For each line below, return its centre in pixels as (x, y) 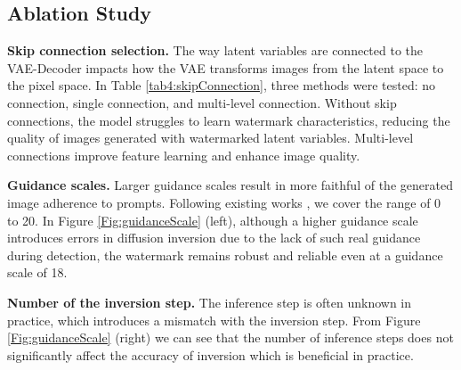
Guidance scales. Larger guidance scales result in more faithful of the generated (230, 185)
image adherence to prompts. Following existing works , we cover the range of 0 (224, 202)
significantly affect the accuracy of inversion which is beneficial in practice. (210, 354)
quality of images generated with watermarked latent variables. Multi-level (210, 138)
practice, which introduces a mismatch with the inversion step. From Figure (214, 320)
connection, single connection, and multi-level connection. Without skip (202, 102)
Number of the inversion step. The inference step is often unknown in (210, 302)
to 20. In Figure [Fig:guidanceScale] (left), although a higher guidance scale (213, 220)
